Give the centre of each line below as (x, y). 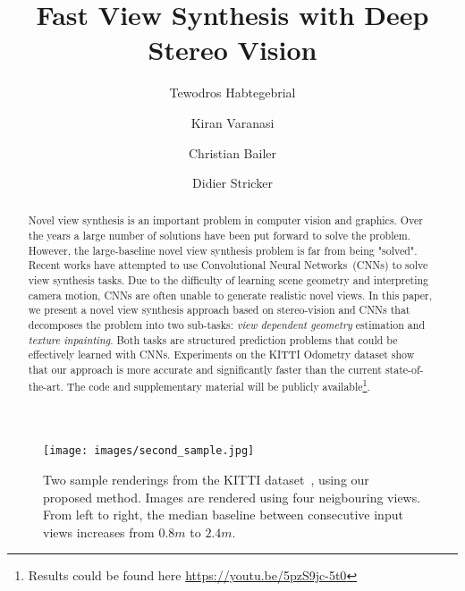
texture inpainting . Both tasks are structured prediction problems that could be (213, 339)
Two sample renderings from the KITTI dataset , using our (206, 479)
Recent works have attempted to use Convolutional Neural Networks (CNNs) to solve (228, 265)
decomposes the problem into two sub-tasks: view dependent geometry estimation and (227, 325)
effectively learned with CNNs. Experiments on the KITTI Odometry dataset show (221, 355)
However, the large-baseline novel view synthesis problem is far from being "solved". (223, 250)
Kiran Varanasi (232, 122)
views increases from (99, 532)
